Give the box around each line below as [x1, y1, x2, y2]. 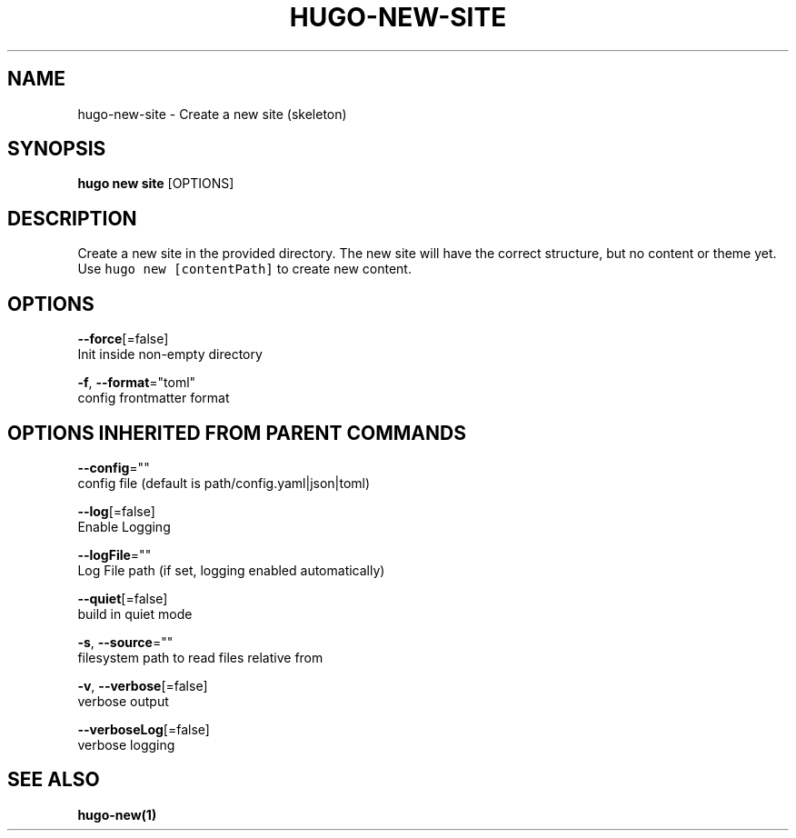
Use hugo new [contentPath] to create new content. [77, 261, 412, 277]
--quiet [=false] [77, 590, 168, 606]
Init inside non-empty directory [77, 346, 263, 363]
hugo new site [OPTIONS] [77, 175, 234, 192]
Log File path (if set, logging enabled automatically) [77, 562, 385, 578]
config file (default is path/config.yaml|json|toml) [77, 474, 371, 491]
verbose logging [77, 736, 175, 753]
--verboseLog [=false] [77, 721, 210, 737]
